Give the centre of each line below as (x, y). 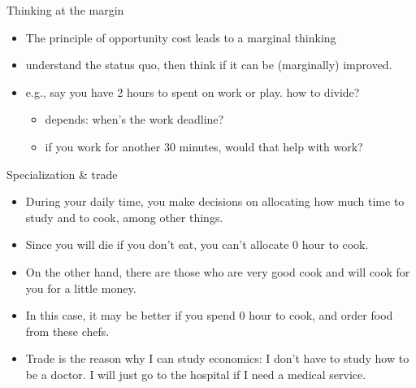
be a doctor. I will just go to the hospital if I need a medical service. (196, 374)
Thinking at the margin (65, 10)
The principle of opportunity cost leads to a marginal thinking (181, 37)
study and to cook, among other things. (124, 217)
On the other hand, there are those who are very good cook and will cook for (218, 271)
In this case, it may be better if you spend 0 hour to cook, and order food (209, 315)
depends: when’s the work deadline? (134, 119)
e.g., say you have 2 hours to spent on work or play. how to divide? (193, 92)
